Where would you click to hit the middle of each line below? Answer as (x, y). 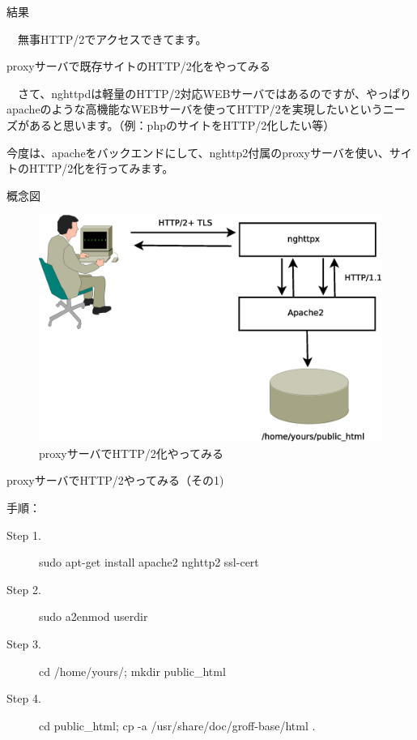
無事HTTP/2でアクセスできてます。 (112, 38)
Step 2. (24, 589)
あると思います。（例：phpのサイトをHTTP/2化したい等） (182, 124)
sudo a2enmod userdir (94, 616)
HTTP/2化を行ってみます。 (101, 168)
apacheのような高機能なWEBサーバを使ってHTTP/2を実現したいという (195, 109)
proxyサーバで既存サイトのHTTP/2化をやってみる (139, 66)
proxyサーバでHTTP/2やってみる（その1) (115, 480)
